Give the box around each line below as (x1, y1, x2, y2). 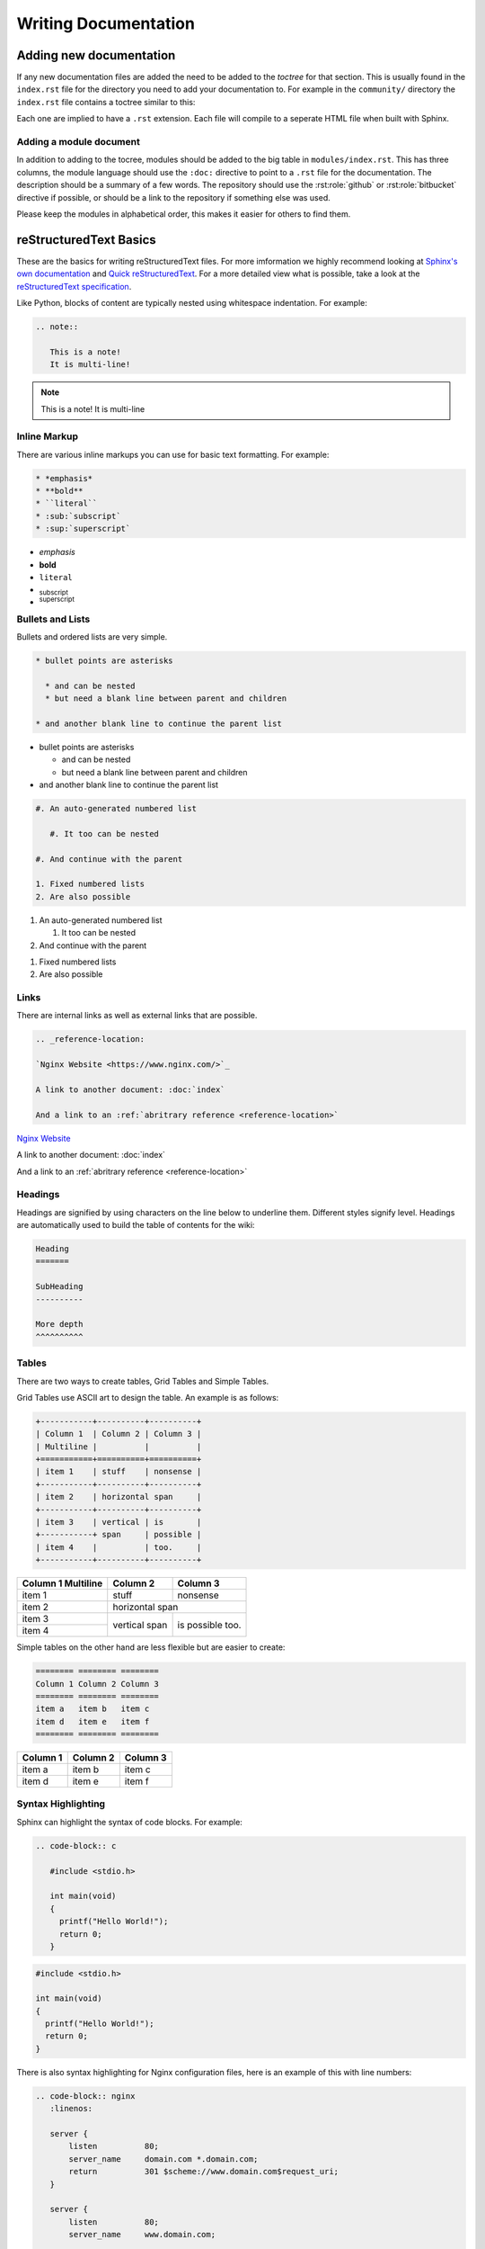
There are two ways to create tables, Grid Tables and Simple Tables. (16, 1375, 269, 1386)
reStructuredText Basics (16, 232, 156, 247)
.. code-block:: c (35, 1841, 117, 1850)
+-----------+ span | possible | (35, 1529, 202, 1540)
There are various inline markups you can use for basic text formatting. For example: (16, 449, 330, 460)
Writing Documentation (16, 13, 195, 33)
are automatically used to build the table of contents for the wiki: (16, 1220, 255, 1231)
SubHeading (35, 1282, 84, 1292)
